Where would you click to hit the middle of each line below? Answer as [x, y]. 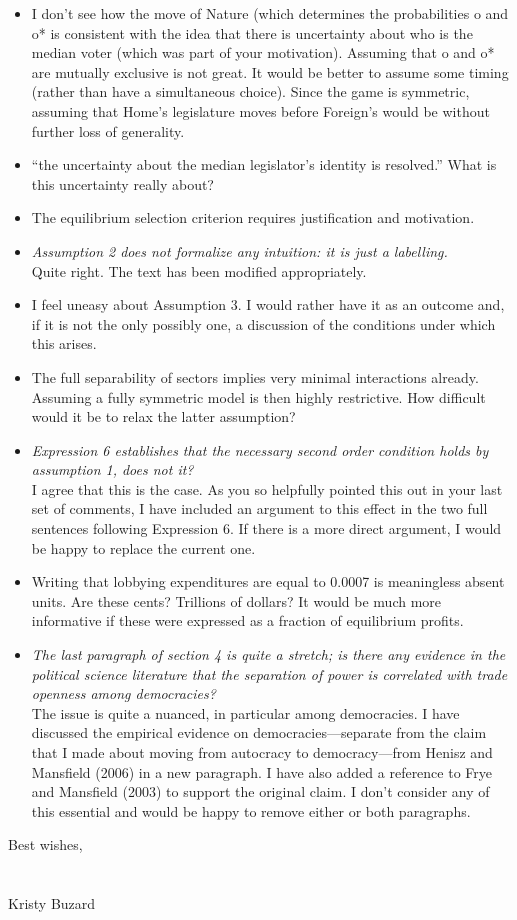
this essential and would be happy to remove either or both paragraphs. [251, 810]
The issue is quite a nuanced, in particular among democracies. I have [245, 712]
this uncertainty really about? [122, 183]
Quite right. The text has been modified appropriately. [199, 270]
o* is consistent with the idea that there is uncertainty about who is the [252, 32]
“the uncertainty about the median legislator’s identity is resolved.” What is [264, 164]
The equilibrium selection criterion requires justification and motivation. [253, 217]
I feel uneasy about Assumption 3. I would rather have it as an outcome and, [268, 304]
